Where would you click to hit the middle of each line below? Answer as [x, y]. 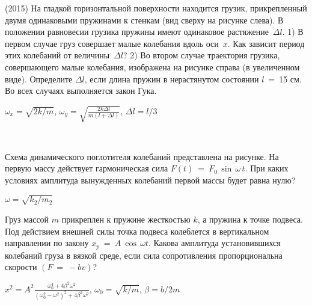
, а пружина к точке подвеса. [250, 219]
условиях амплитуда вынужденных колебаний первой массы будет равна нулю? [150, 180]
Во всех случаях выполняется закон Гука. [81, 91]
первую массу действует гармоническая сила [87, 168]
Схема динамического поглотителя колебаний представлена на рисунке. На [142, 156]
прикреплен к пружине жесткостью [126, 219]
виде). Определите [39, 79]
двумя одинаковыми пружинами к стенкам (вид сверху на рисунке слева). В [144, 20]
